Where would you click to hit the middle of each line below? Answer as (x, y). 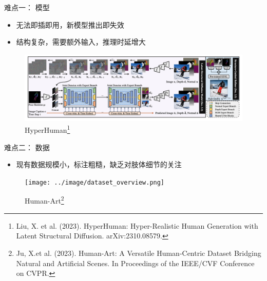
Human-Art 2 (44, 200)
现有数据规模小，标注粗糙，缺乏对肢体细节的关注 (99, 164)
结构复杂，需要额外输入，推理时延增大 (81, 42)
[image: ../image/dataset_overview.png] (95, 182)
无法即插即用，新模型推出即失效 (70, 24)
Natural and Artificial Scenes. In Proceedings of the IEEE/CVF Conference (135, 263)
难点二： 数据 (27, 147)
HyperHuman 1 (47, 129)
